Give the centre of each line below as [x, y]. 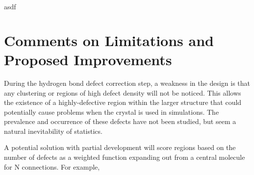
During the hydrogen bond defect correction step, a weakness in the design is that [127, 83]
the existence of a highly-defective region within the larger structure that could [123, 102]
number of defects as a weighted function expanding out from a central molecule [125, 157]
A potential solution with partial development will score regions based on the [120, 147]
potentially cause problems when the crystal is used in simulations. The [112, 112]
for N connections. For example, [52, 166]
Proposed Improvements [88, 59]
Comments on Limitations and [109, 40]
